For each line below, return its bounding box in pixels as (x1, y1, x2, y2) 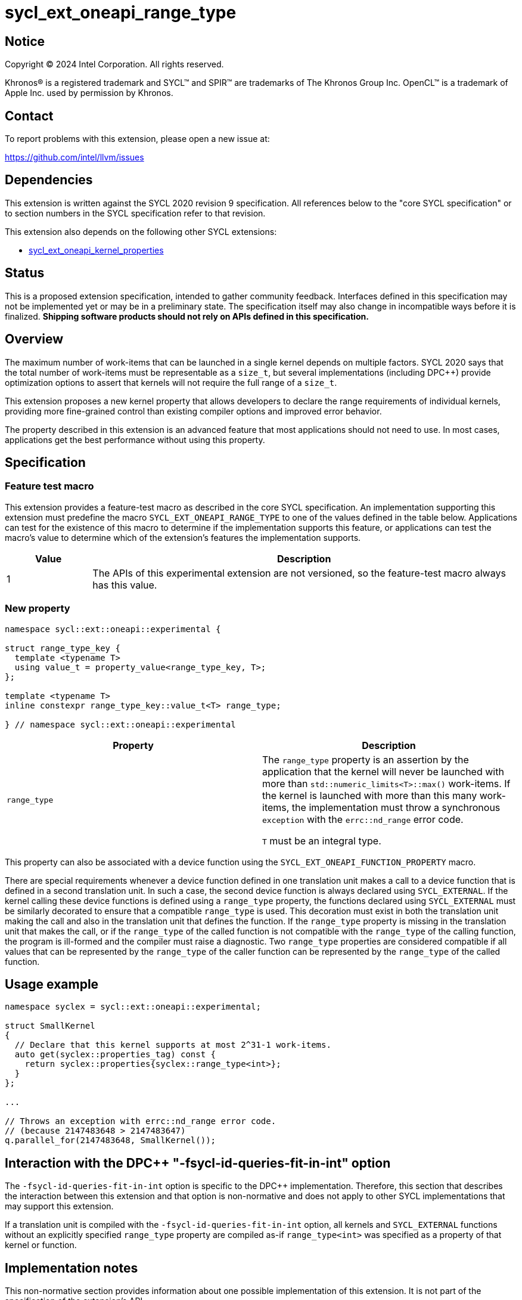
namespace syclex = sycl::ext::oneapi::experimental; (5, 1002, 261, 1012)
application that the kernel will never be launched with (262, 765, 504, 778)
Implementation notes (5, 1260, 138, 1276)
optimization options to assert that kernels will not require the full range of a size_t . (5, 377, 337, 388)
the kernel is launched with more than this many (262, 789, 477, 801)
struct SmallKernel (5, 1021, 95, 1031)
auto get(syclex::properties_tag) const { (14, 1050, 216, 1060)
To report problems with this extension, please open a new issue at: (5, 134, 270, 144)
